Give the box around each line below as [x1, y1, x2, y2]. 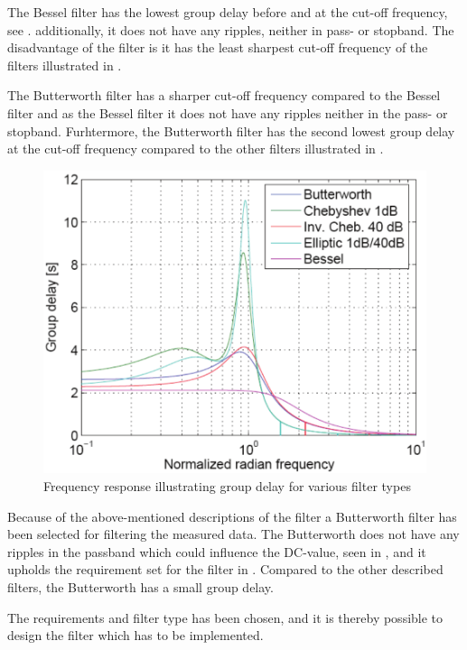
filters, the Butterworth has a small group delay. [7, 578, 274, 597]
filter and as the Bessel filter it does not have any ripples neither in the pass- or [7, 103, 448, 122]
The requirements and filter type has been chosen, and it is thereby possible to [7, 608, 444, 627]
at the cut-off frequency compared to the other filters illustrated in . [7, 139, 384, 158]
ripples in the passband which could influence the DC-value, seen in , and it [7, 542, 426, 561]
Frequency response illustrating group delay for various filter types [43, 477, 411, 496]
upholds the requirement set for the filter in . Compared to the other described [7, 560, 444, 579]
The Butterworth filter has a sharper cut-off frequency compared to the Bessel [7, 86, 441, 105]
